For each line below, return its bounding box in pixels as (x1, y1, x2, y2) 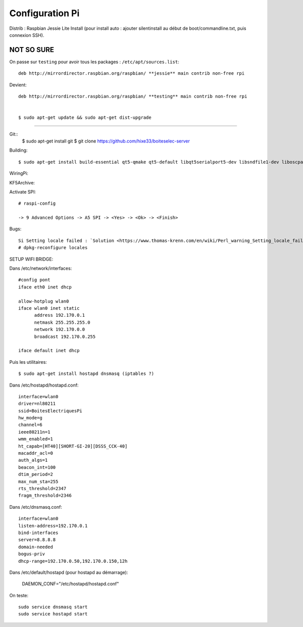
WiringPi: (9, 170, 29, 176)
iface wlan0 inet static (18, 306, 80, 311)
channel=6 (18, 422, 42, 428)
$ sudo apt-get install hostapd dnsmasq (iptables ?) (18, 371, 154, 376)
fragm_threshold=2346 (18, 493, 72, 499)
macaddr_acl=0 (18, 450, 53, 456)
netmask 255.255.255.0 (34, 319, 90, 325)
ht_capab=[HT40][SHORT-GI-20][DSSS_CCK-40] (18, 443, 128, 449)
